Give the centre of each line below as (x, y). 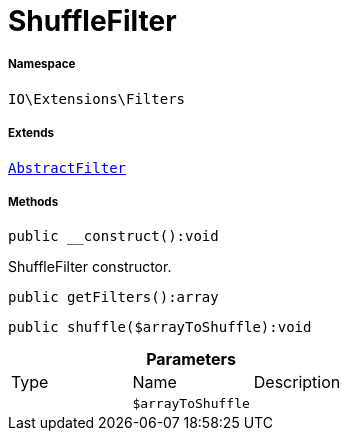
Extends (31, 133)
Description (297, 382)
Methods (33, 201)
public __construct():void (113, 236)
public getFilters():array (113, 297)
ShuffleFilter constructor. (90, 267)
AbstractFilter (67, 167)
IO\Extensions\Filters (97, 98)
